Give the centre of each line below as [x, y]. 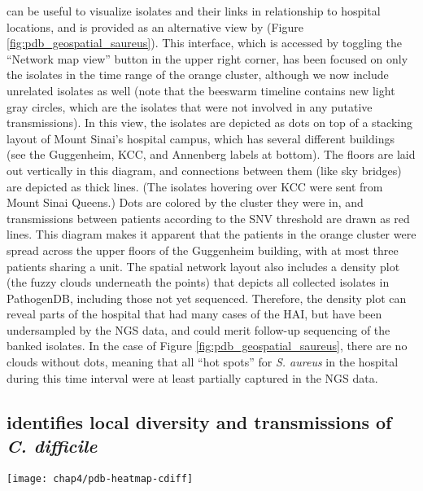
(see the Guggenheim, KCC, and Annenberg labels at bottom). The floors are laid [211, 154]
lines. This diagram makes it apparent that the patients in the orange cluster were [211, 234]
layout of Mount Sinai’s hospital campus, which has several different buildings [201, 138]
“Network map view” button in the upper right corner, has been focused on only [207, 58]
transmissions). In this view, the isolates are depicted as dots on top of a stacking [209, 123]
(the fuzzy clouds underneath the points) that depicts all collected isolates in [198, 282]
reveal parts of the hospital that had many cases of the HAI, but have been [194, 314]
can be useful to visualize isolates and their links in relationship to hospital [194, 11]
